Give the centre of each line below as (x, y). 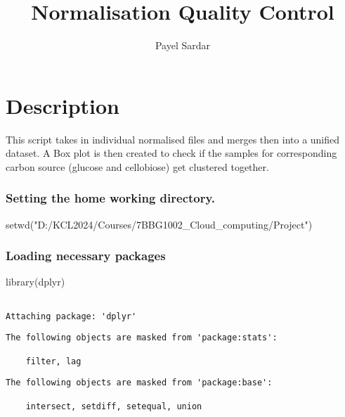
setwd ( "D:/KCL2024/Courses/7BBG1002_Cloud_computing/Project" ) (159, 224)
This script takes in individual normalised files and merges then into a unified (173, 139)
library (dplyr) (35, 282)
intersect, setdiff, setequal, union (114, 406)
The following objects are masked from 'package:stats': (142, 338)
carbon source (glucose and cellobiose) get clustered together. (137, 166)
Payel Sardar (183, 45)
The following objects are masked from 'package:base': (139, 383)
